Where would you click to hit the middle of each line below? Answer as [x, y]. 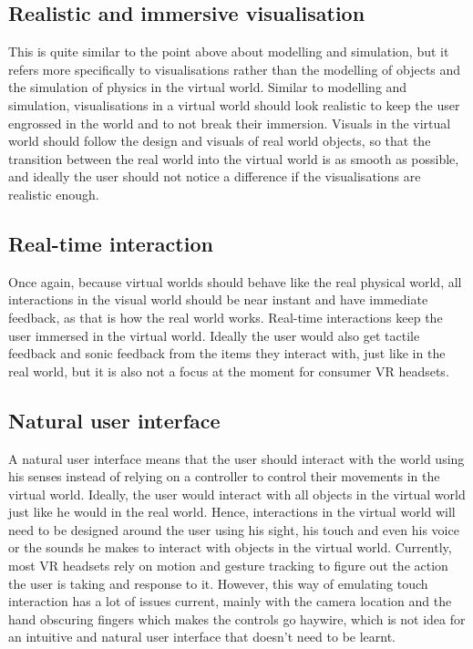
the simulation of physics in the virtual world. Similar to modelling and [208, 87]
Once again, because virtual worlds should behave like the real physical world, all [235, 281]
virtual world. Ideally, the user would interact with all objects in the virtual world [237, 494]
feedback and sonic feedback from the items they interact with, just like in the [227, 353]
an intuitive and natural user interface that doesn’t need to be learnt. [202, 637]
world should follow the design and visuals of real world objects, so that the [220, 141]
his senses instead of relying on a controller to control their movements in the [224, 476]
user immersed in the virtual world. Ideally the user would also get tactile [214, 335]
